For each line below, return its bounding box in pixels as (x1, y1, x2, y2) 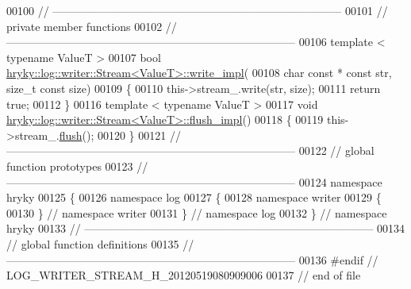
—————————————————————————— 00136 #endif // (6, 251, 378, 268)
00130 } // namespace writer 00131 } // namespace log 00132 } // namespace (6, 204, 387, 221)
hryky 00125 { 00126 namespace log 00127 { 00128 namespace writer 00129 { (6, 189, 382, 206)
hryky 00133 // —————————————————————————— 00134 (6, 220, 405, 237)
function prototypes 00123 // (6, 157, 148, 174)
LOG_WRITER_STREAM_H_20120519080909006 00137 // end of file (6, 267, 361, 283)
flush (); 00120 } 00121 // (59, 126, 181, 143)
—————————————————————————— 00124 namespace (6, 173, 382, 190)
